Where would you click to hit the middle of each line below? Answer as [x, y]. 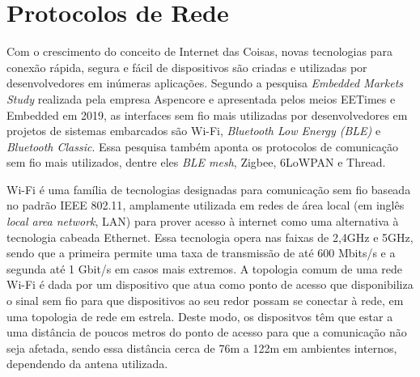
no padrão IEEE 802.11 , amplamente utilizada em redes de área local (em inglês [206, 205]
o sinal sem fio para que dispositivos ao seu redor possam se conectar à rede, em [205, 301]
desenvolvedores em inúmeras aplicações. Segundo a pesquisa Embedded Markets [205, 83]
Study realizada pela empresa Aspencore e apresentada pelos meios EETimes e [201, 98]
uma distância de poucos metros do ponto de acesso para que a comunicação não [207, 332]
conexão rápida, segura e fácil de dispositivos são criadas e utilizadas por [187, 67]
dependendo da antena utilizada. [87, 364]
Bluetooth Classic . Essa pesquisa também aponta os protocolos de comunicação [203, 146]
